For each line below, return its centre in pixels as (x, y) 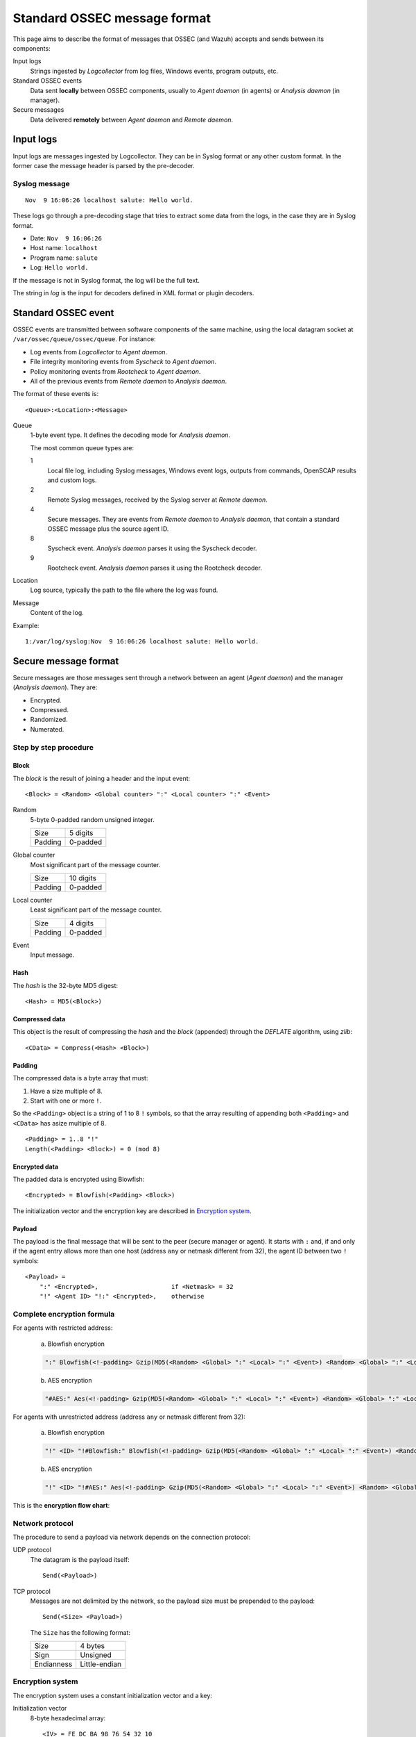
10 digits (83, 878)
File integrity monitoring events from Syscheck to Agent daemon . (123, 362)
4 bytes (93, 1646)
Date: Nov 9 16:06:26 (66, 238)
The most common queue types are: (82, 447)
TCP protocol (32, 1591)
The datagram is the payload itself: (80, 1559)
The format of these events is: (56, 394)
